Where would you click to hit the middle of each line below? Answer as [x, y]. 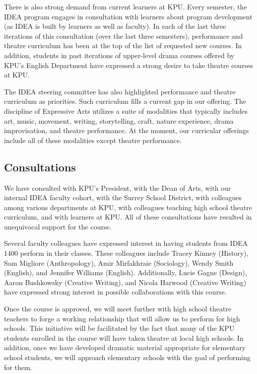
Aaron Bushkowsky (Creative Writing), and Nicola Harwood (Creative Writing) [125, 282]
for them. [18, 367]
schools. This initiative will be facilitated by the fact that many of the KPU [119, 328]
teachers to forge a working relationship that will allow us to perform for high [122, 318]
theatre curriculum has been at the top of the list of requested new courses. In [123, 45]
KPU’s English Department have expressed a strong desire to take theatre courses [128, 65]
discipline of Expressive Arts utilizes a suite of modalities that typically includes [126, 111]
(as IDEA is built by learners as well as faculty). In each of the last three [115, 26]
